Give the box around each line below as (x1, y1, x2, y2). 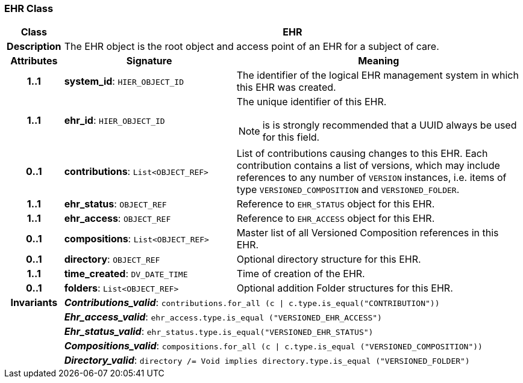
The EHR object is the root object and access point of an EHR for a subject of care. (64, 40, 439, 53)
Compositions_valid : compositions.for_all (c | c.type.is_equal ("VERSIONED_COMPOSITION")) (64, 340, 483, 352)
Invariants (10, 296, 58, 309)
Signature (126, 55, 172, 67)
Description (7, 40, 61, 53)
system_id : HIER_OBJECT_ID (64, 75, 184, 88)
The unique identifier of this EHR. (236, 96, 387, 108)
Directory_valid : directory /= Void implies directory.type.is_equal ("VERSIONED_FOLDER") (64, 354, 470, 367)
